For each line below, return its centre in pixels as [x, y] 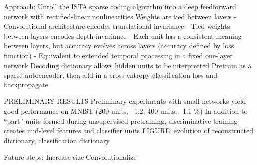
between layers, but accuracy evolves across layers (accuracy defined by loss [119, 45]
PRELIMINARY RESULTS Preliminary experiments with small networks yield [125, 101]
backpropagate [26, 84]
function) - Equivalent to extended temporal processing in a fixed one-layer [118, 55]
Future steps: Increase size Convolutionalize [70, 157]
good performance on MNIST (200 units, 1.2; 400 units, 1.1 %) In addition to [126, 111]
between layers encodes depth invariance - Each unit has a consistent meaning [123, 36]
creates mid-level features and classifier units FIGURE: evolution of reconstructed [129, 130]
